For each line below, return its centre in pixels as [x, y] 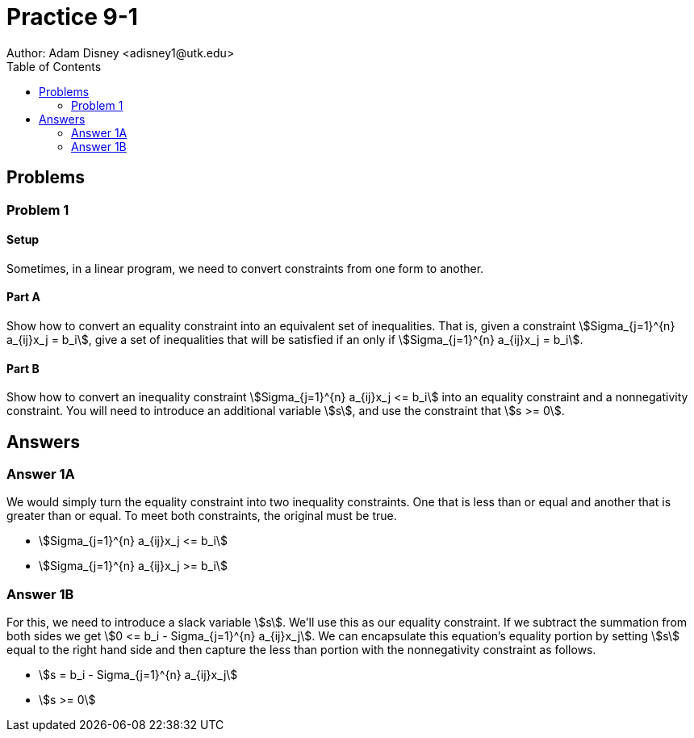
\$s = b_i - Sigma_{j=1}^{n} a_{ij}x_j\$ [138, 675]
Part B [23, 368]
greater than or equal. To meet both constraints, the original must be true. [202, 516]
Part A [23, 297]
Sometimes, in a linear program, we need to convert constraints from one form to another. [245, 268]
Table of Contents [54, 66]
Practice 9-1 [72, 17]
